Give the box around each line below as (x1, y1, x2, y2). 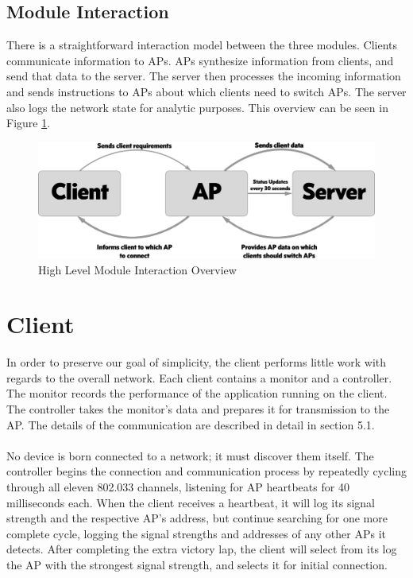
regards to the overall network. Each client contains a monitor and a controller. (6, 369, 392, 386)
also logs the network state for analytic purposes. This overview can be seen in (6, 99, 388, 115)
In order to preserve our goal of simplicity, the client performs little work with (6, 354, 387, 370)
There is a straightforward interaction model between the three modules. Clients (6, 37, 398, 53)
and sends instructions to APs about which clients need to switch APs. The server (6, 83, 407, 99)
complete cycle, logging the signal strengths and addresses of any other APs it (6, 525, 386, 541)
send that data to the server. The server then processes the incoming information (6, 68, 401, 84)
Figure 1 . (6, 114, 51, 131)
